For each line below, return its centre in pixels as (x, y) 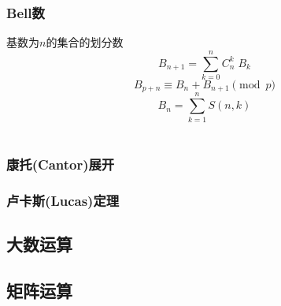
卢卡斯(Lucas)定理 (63, 200)
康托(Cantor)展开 (61, 164)
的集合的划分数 (85, 42)
